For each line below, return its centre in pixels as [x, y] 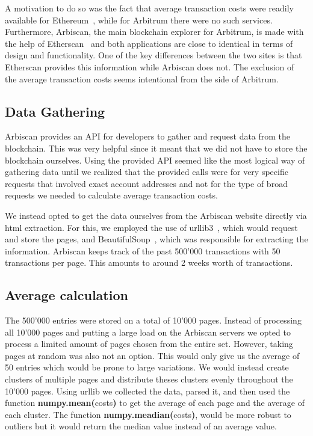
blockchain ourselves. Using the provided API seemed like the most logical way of [155, 160]
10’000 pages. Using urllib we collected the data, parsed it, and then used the [147, 391]
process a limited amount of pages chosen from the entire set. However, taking [149, 344]
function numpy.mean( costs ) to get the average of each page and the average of [155, 403]
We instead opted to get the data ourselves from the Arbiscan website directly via [156, 215]
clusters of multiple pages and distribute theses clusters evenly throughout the [149, 379]
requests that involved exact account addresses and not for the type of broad [146, 183]
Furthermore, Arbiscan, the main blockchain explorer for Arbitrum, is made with [154, 32]
